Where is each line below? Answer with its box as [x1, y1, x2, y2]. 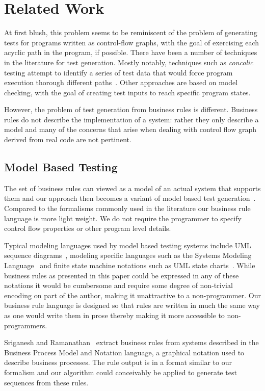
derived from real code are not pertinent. [4, 134, 131, 145]
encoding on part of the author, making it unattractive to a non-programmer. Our [4, 290, 261, 300]
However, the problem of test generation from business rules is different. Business [4, 104, 258, 115]
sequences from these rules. [4, 377, 89, 387]
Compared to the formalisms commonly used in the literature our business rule [4, 203, 251, 214]
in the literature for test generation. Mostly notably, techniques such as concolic [4, 57, 253, 67]
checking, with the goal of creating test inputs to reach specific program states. [4, 87, 251, 97]
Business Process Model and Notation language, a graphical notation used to [4, 347, 245, 357]
